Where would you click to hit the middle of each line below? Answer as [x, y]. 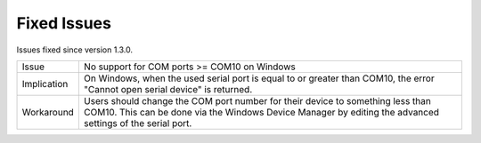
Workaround [48, 112]
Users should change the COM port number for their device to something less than [257, 100]
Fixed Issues [64, 23]
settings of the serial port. [138, 123]
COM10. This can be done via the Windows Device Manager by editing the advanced [261, 112]
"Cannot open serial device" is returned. [168, 89]
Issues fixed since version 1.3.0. [75, 50]
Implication [45, 83]
